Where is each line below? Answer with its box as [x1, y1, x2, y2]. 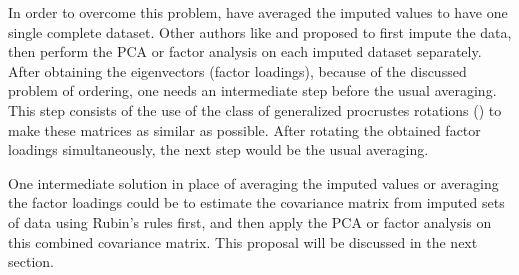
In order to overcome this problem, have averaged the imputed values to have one [8, 2, 508, 22]
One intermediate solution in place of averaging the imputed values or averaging [8, 172, 499, 193]
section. [8, 251, 54, 272]
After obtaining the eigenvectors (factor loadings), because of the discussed [8, 60, 467, 81]
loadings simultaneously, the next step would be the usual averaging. [8, 139, 429, 160]
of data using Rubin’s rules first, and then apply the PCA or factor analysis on [8, 211, 492, 232]
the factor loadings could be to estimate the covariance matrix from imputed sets [8, 192, 505, 213]
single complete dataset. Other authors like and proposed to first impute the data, [8, 21, 512, 42]
